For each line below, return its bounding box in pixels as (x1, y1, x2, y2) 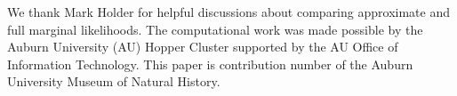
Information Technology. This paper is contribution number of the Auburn (7, 54, 413, 73)
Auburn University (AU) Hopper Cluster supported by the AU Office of (7, 37, 398, 56)
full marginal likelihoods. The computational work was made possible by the (7, 20, 423, 38)
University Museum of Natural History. (7, 72, 220, 91)
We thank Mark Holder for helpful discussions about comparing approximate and (7, 3, 450, 20)
